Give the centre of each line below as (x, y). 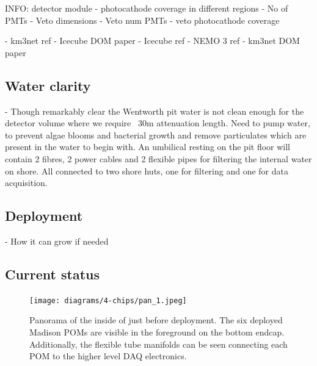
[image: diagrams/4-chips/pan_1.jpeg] (108, 300)
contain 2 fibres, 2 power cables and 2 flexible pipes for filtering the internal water (158, 158)
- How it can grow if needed (57, 241)
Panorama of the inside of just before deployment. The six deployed (156, 320)
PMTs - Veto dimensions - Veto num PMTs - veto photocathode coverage (142, 20)
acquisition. (26, 183)
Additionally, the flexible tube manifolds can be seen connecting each (158, 344)
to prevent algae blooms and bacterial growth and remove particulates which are (156, 135)
